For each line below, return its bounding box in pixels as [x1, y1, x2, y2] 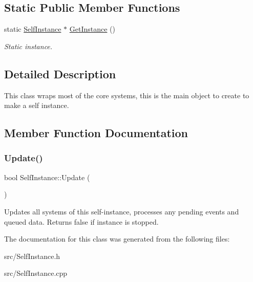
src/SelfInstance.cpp [4, 268, 68, 278]
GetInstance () [69, 24, 115, 34]
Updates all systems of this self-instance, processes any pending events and [4, 206, 239, 216]
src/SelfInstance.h [4, 250, 60, 261]
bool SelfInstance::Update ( [4, 171, 90, 182]
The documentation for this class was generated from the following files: [4, 233, 230, 244]
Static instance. [4, 40, 53, 51]
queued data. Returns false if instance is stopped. [4, 216, 159, 227]
